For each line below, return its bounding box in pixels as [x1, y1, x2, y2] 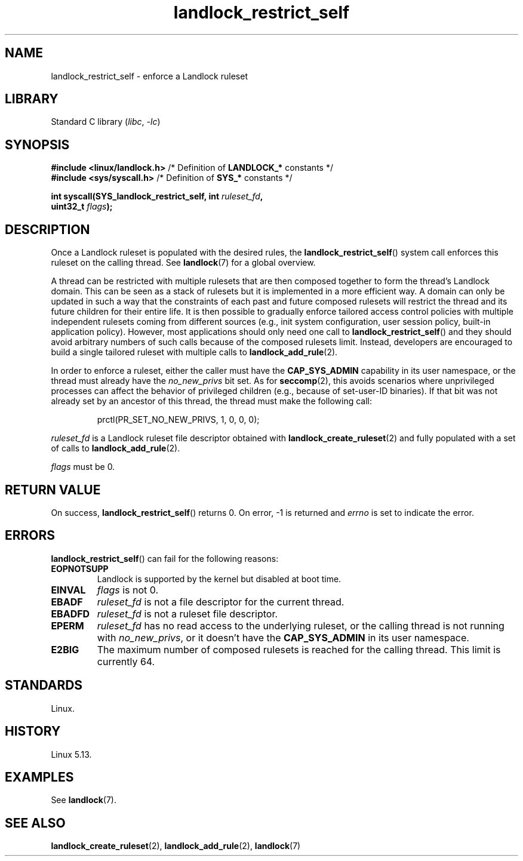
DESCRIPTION [5, 222, 90, 237]
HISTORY [5, 724, 61, 739]
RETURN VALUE [5, 482, 101, 497]
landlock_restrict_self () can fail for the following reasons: [51, 553, 279, 564]
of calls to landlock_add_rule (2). [51, 443, 180, 454]
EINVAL [51, 583, 86, 596]
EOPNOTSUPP [51, 563, 109, 574]
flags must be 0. [51, 462, 115, 472]
